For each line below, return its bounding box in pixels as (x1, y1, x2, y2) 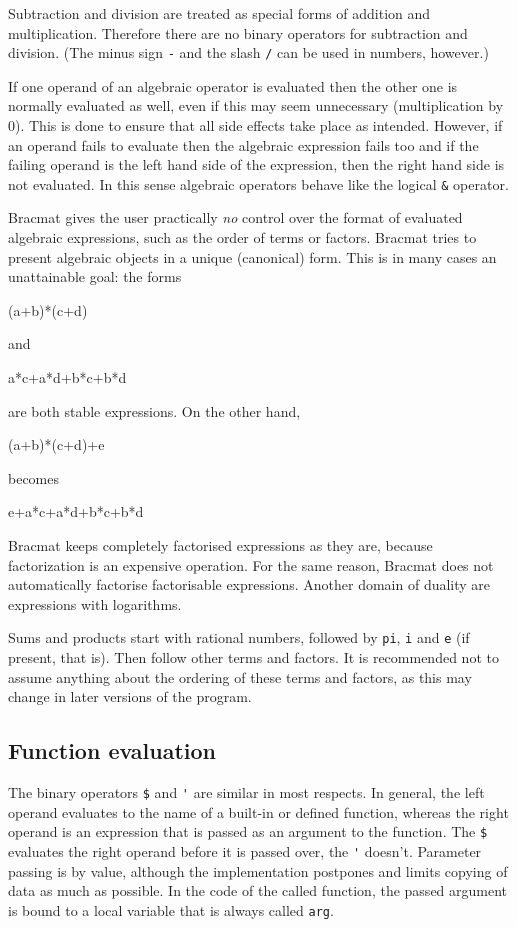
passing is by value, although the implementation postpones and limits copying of (8, 860, 508, 881)
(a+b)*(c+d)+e (8, 434, 105, 455)
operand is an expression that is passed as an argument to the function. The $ (8, 821, 488, 842)
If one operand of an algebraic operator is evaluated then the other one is (8, 75, 458, 96)
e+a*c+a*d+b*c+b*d (8, 501, 144, 522)
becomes (8, 467, 60, 488)
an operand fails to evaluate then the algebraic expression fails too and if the (8, 134, 479, 155)
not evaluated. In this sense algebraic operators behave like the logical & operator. (8, 173, 509, 194)
